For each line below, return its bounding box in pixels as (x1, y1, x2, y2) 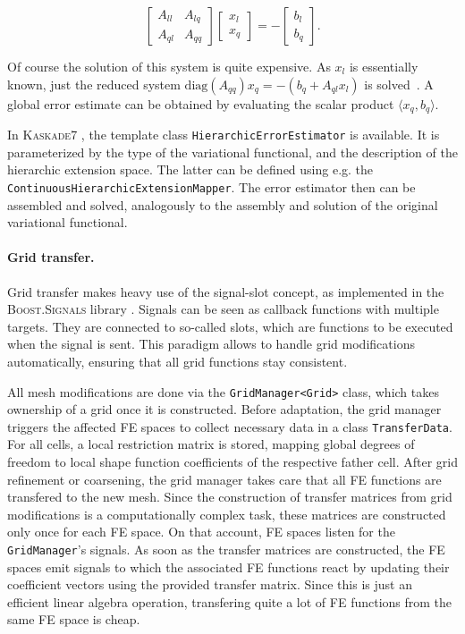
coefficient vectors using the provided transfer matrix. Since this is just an (7, 575, 412, 594)
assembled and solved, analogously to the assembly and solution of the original (7, 195, 438, 214)
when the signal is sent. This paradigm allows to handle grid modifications (7, 334, 415, 353)
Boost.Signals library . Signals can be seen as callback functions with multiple (7, 300, 439, 318)
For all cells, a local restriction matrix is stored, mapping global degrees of (7, 435, 415, 453)
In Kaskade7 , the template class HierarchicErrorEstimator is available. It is (7, 125, 440, 144)
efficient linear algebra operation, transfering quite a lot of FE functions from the (7, 592, 452, 611)
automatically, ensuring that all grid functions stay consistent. (7, 351, 348, 370)
